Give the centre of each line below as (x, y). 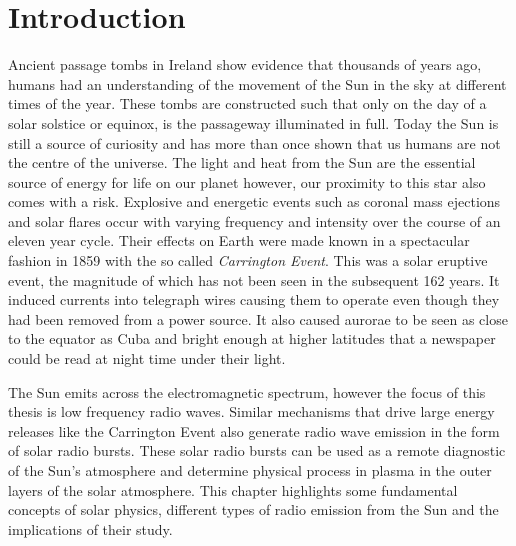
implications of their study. (90, 528)
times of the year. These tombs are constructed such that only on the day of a (247, 103)
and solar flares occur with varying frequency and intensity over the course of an (254, 220)
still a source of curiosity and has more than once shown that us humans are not (254, 142)
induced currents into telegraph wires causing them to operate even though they (254, 299)
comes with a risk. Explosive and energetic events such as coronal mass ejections (254, 201)
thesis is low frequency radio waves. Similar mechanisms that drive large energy (251, 411)
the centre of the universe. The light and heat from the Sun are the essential (242, 162)
